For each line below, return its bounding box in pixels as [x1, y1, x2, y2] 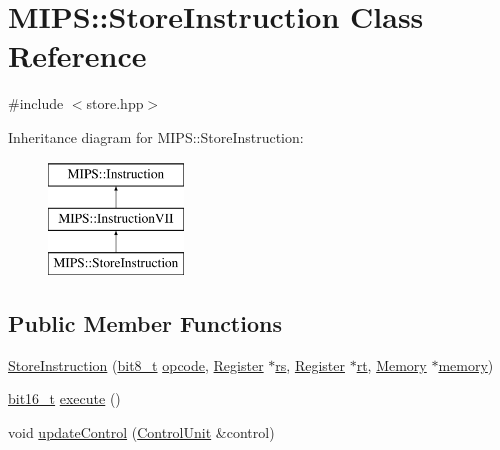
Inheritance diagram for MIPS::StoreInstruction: [8, 126, 304, 147]
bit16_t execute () [8, 388, 121, 409]
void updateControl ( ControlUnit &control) [8, 421, 275, 442]
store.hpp [86, 93, 144, 114]
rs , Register [275, 354, 345, 375]
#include [8, 93, 64, 114]
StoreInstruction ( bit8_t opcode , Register [8, 354, 264, 375]
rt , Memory [356, 354, 427, 375]
